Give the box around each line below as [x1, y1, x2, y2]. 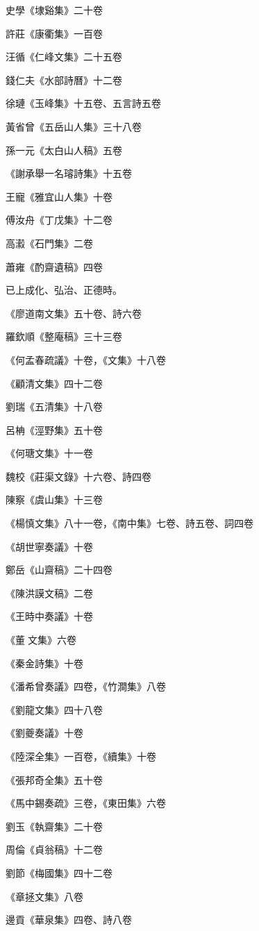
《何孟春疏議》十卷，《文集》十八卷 [6, 352, 166, 367]
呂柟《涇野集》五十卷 [6, 422, 103, 437]
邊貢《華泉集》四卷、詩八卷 [6, 912, 132, 927]
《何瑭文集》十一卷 [6, 446, 93, 460]
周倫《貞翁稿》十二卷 [6, 842, 103, 857]
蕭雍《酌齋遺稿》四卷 [6, 259, 103, 274]
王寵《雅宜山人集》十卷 [6, 189, 112, 203]
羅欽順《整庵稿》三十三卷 [6, 329, 122, 344]
